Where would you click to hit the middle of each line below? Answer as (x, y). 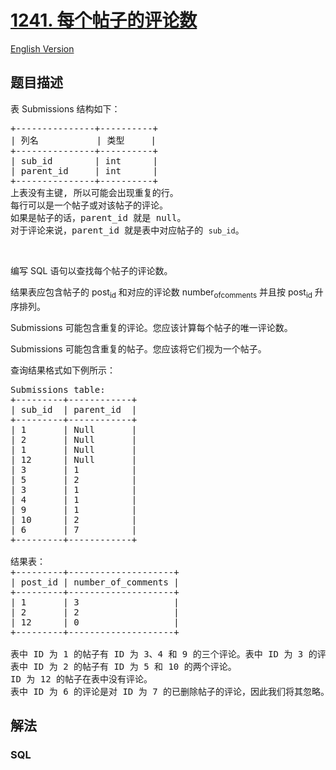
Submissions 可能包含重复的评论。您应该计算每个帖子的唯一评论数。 (151, 327)
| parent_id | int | (84, 170)
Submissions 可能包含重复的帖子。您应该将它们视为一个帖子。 (138, 348)
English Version (42, 48)
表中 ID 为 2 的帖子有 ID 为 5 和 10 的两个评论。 (123, 666)
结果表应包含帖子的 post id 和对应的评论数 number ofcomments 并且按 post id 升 (167, 293)
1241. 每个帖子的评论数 (104, 20)
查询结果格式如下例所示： (63, 370)
